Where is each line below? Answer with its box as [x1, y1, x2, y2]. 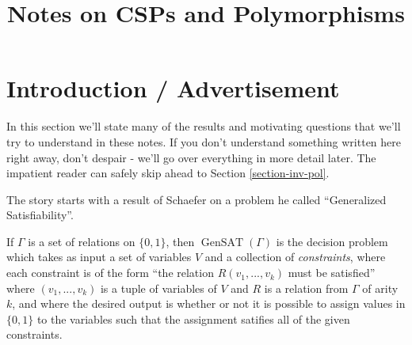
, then [166, 233, 195, 249]
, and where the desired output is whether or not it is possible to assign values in [12, 295, 406, 312]
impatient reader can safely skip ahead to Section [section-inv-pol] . [6, 165, 330, 181]
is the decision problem [276, 233, 388, 249]
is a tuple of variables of [100, 279, 217, 296]
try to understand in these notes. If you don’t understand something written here [6, 133, 402, 150]
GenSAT [200, 237, 244, 248]
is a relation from [264, 279, 349, 296]
